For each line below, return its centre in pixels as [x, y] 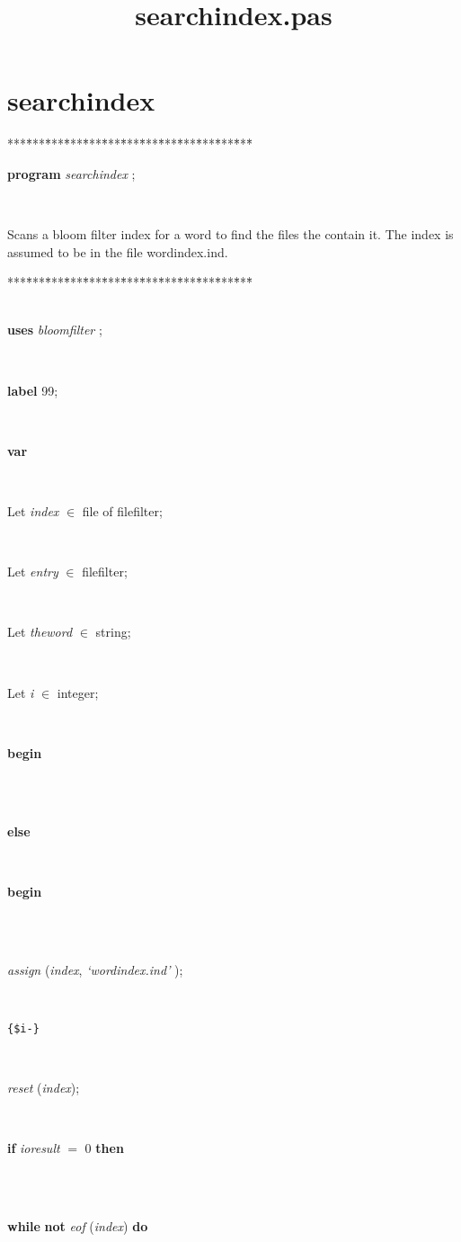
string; [113, 632]
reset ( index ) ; [44, 1087]
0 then [104, 1148]
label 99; [33, 390]
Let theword [40, 632]
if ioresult [34, 1148]
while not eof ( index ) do [78, 1225]
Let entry [33, 572]
